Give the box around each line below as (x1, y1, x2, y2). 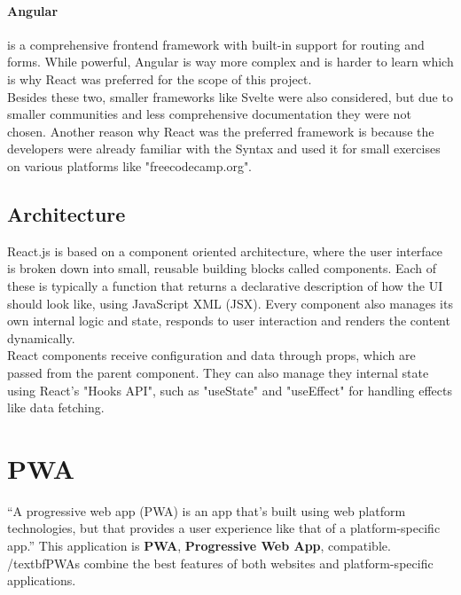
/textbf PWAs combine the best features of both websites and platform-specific (7, 553, 434, 572)
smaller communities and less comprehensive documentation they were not (7, 105, 411, 123)
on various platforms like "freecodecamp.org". (7, 156, 253, 175)
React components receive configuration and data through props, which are (7, 346, 416, 364)
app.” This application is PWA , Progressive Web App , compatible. (7, 536, 391, 554)
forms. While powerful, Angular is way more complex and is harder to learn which (7, 52, 454, 71)
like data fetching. (7, 398, 105, 417)
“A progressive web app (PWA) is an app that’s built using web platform (7, 501, 406, 520)
